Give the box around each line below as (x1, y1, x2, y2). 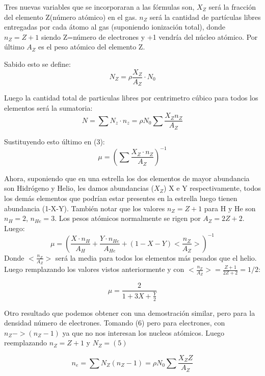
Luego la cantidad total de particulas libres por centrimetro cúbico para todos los (4, 92, 258, 103)
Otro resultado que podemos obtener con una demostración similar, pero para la (4, 307, 255, 318)
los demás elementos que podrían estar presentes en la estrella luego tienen (4, 193, 237, 204)
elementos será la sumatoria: (4, 102, 93, 113)
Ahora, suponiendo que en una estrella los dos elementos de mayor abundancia (4, 172, 250, 183)
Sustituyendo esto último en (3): (4, 136, 105, 146)
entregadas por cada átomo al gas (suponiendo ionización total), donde (4, 21, 225, 32)
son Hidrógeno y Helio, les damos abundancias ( (4, 183, 154, 193)
